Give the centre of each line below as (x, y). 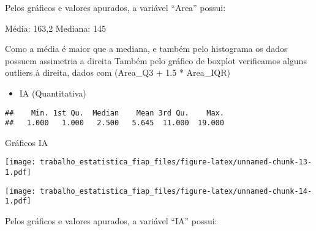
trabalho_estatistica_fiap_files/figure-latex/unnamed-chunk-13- (176, 162)
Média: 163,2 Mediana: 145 (55, 28)
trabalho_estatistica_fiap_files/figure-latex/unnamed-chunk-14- (176, 191)
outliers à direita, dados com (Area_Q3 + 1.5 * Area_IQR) (118, 72)
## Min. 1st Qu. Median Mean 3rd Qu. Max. (115, 113)
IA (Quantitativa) (53, 93)
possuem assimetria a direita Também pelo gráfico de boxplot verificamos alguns (156, 60)
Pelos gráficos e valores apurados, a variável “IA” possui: (111, 221)
